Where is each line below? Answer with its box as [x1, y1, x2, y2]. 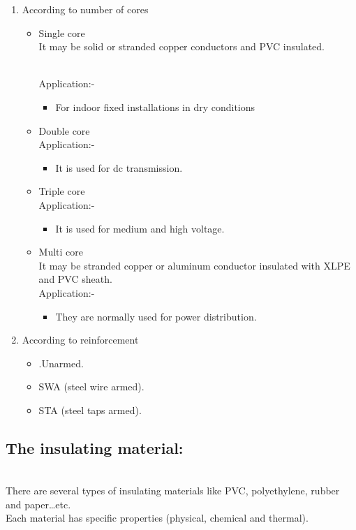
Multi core [38, 244, 84, 259]
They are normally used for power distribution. [55, 309, 257, 323]
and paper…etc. [6, 496, 71, 511]
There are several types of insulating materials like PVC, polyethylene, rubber [6, 483, 340, 498]
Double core [38, 123, 90, 138]
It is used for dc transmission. [55, 160, 183, 175]
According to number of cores [22, 2, 149, 16]
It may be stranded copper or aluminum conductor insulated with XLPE [38, 258, 350, 272]
